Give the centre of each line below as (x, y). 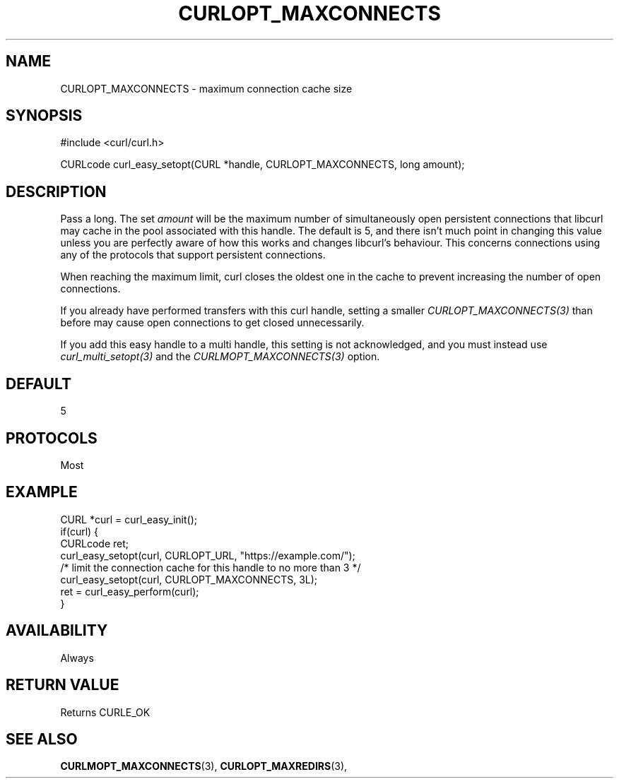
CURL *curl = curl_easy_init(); (129, 519)
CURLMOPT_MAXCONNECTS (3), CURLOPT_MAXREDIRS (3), (204, 766)
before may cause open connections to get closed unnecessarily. (212, 323)
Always (77, 658)
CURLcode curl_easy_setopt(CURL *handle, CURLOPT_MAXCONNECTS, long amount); (263, 165)
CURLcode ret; (95, 543)
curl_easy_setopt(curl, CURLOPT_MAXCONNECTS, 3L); (189, 579)
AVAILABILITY (57, 631)
